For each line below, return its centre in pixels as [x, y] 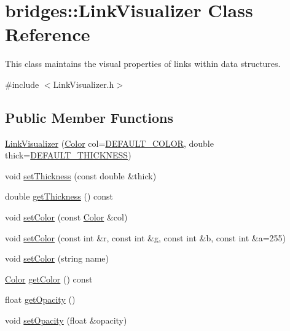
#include [22, 84]
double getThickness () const [59, 196]
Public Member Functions [89, 117]
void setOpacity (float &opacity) [66, 320]
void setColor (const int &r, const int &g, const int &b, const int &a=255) [146, 237]
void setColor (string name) [57, 258]
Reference [48, 34]
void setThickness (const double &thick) [81, 175]
